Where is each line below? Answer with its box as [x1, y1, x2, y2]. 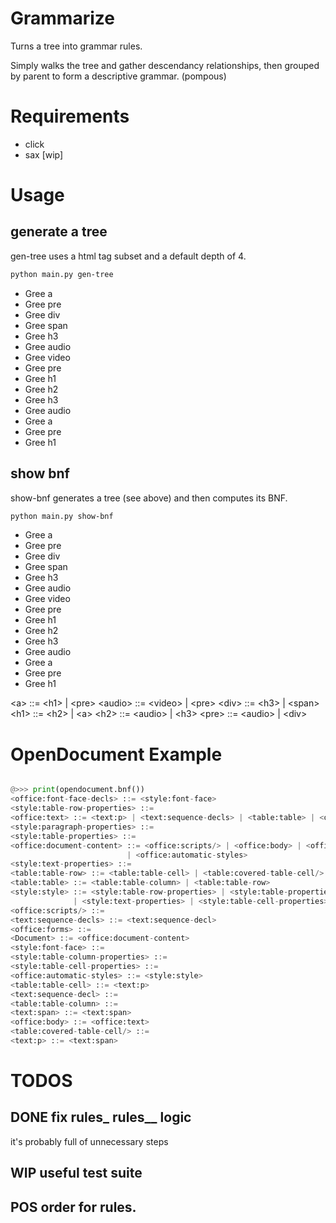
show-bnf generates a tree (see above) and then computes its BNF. [10, 492, 288, 504]
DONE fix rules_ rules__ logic [10, 1109, 192, 1126]
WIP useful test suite [10, 1165, 143, 1182]
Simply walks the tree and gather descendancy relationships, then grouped [10, 59, 320, 71]
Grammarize [10, 7, 115, 30]
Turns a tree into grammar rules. [10, 40, 143, 52]
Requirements [10, 105, 130, 128]
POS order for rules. [10, 1198, 137, 1216]
